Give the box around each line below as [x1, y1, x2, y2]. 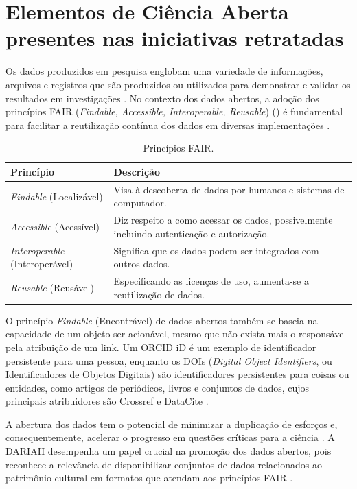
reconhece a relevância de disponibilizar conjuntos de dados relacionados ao [5, 457, 322, 471]
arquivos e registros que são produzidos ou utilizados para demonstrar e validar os [5, 77, 351, 91]
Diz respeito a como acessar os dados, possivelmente [113, 213, 333, 227]
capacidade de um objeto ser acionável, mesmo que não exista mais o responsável [5, 326, 347, 341]
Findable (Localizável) [10, 189, 103, 203]
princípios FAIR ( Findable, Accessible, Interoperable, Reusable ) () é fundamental [5, 104, 343, 119]
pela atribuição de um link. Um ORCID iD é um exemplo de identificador [5, 339, 316, 354]
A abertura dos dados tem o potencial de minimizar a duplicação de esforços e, [5, 416, 338, 431]
